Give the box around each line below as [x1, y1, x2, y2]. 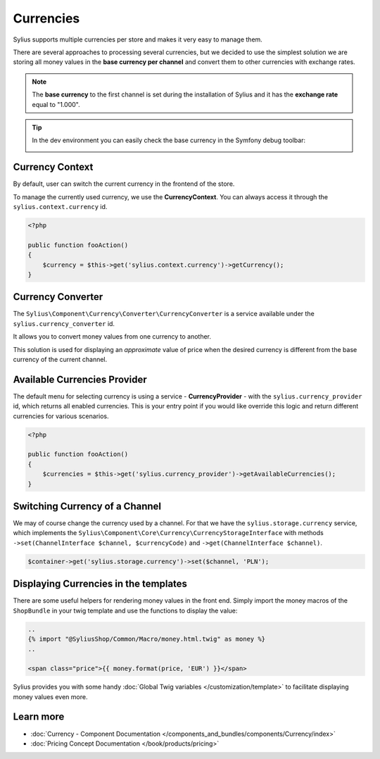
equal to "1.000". [32, 100, 80, 108]
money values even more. [13, 692, 88, 701]
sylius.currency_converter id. [13, 319, 115, 327]
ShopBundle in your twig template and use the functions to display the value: [13, 606, 238, 615]
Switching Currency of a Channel [13, 501, 162, 512]
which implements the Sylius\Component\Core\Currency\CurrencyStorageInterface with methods [13, 529, 324, 537]
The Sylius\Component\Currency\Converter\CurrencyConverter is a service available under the [13, 310, 315, 318]
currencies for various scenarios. [13, 412, 109, 420]
